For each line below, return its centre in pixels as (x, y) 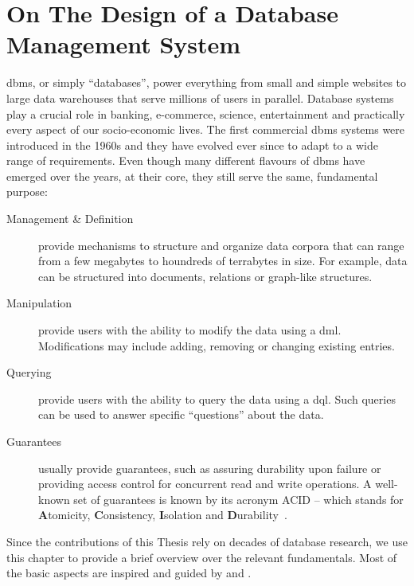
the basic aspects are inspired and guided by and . (129, 573)
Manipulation (39, 303)
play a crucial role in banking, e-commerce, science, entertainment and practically (206, 113)
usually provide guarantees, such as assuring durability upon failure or (210, 468)
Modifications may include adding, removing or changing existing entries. (217, 345)
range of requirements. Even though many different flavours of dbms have (186, 160)
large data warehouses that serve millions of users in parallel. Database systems (200, 98)
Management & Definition (70, 219)
